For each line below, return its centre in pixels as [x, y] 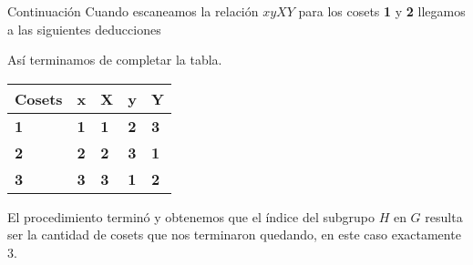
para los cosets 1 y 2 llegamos [382, 11]
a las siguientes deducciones [84, 29]
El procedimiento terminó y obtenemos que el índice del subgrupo [191, 216]
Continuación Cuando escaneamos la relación [133, 11]
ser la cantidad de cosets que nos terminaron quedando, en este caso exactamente [234, 234]
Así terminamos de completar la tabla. [115, 60]
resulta [444, 216]
